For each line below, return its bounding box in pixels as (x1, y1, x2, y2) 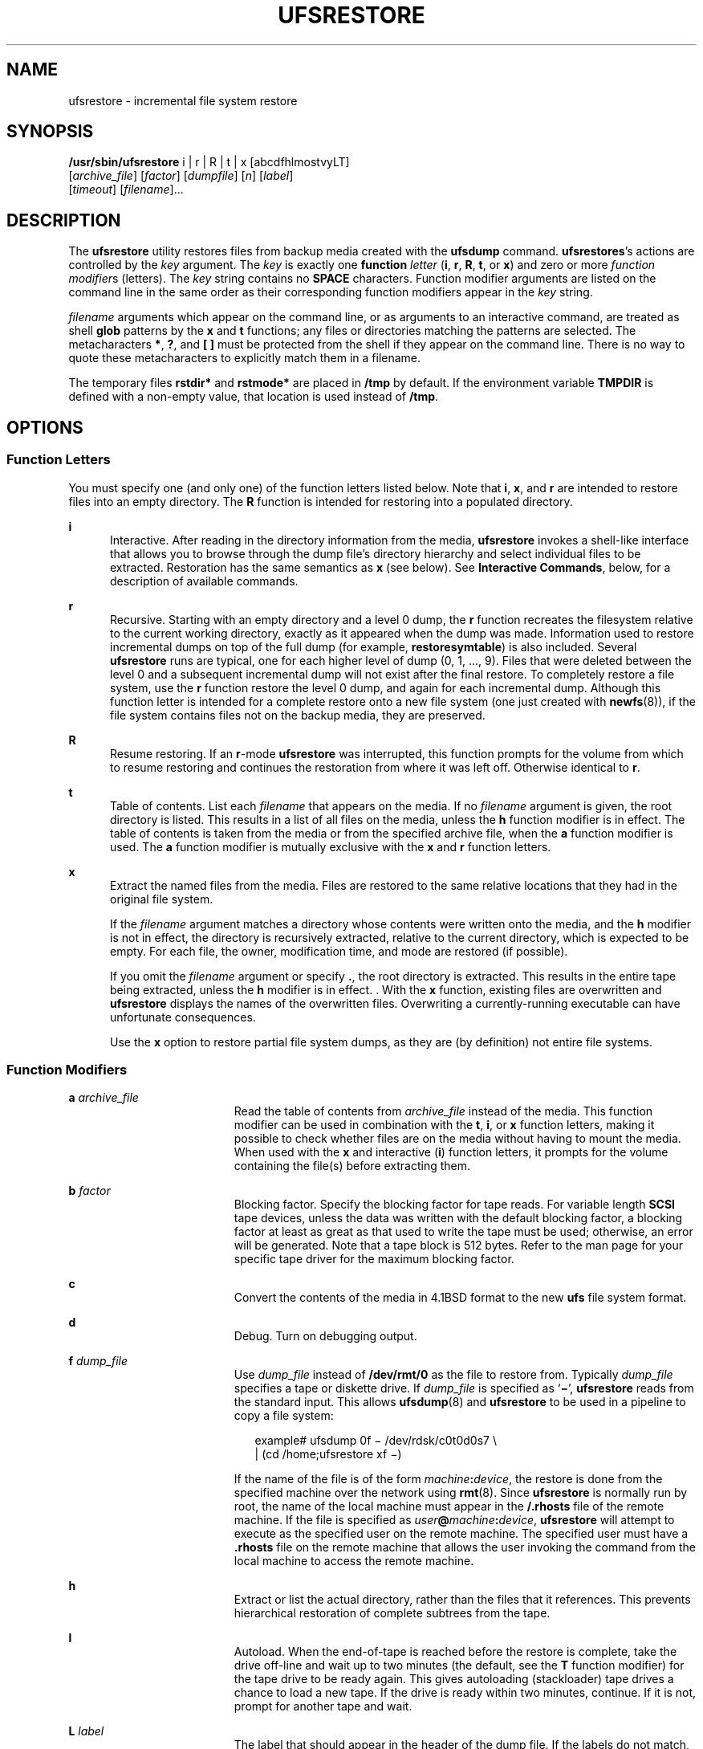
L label (68, 1724, 104, 1739)
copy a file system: (234, 1409, 334, 1423)
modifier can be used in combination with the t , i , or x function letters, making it (234, 1118, 655, 1132)
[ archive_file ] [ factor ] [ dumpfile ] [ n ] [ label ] (68, 169, 294, 183)
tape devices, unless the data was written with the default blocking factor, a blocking (234, 1211, 683, 1225)
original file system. (110, 891, 213, 906)
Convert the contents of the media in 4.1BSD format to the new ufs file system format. (234, 1290, 687, 1305)
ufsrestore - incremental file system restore (68, 93, 298, 108)
